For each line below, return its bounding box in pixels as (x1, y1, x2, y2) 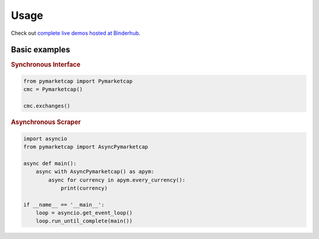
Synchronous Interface (11, 61, 81, 69)
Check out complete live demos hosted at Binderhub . (11, 30, 141, 37)
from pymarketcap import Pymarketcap (23, 77, 133, 84)
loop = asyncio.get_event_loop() (35, 209, 133, 217)
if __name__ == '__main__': (23, 201, 105, 208)
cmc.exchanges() (23, 103, 71, 109)
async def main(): (23, 160, 77, 166)
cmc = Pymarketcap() (23, 86, 83, 93)
